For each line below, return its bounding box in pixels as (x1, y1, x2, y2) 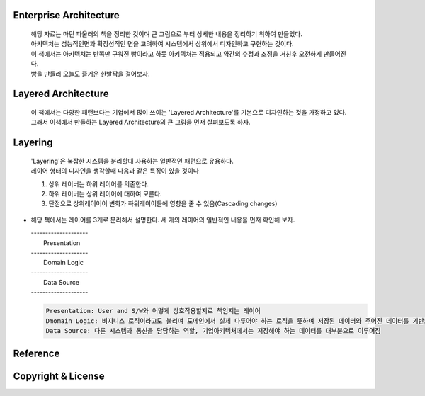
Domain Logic (43, 259, 84, 267)
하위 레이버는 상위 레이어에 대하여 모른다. (48, 189, 162, 198)
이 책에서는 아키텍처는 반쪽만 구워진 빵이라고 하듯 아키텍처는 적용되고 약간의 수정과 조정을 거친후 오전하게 (30, 50, 322, 58)
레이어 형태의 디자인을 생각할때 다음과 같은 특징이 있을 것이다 (30, 166, 200, 175)
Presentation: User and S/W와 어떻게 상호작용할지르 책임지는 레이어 (45, 307, 261, 315)
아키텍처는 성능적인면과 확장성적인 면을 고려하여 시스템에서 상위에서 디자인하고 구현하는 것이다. (30, 40, 294, 48)
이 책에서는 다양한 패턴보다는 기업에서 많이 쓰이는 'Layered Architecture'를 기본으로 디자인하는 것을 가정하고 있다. (30, 108, 347, 116)
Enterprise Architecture (13, 9, 120, 21)
